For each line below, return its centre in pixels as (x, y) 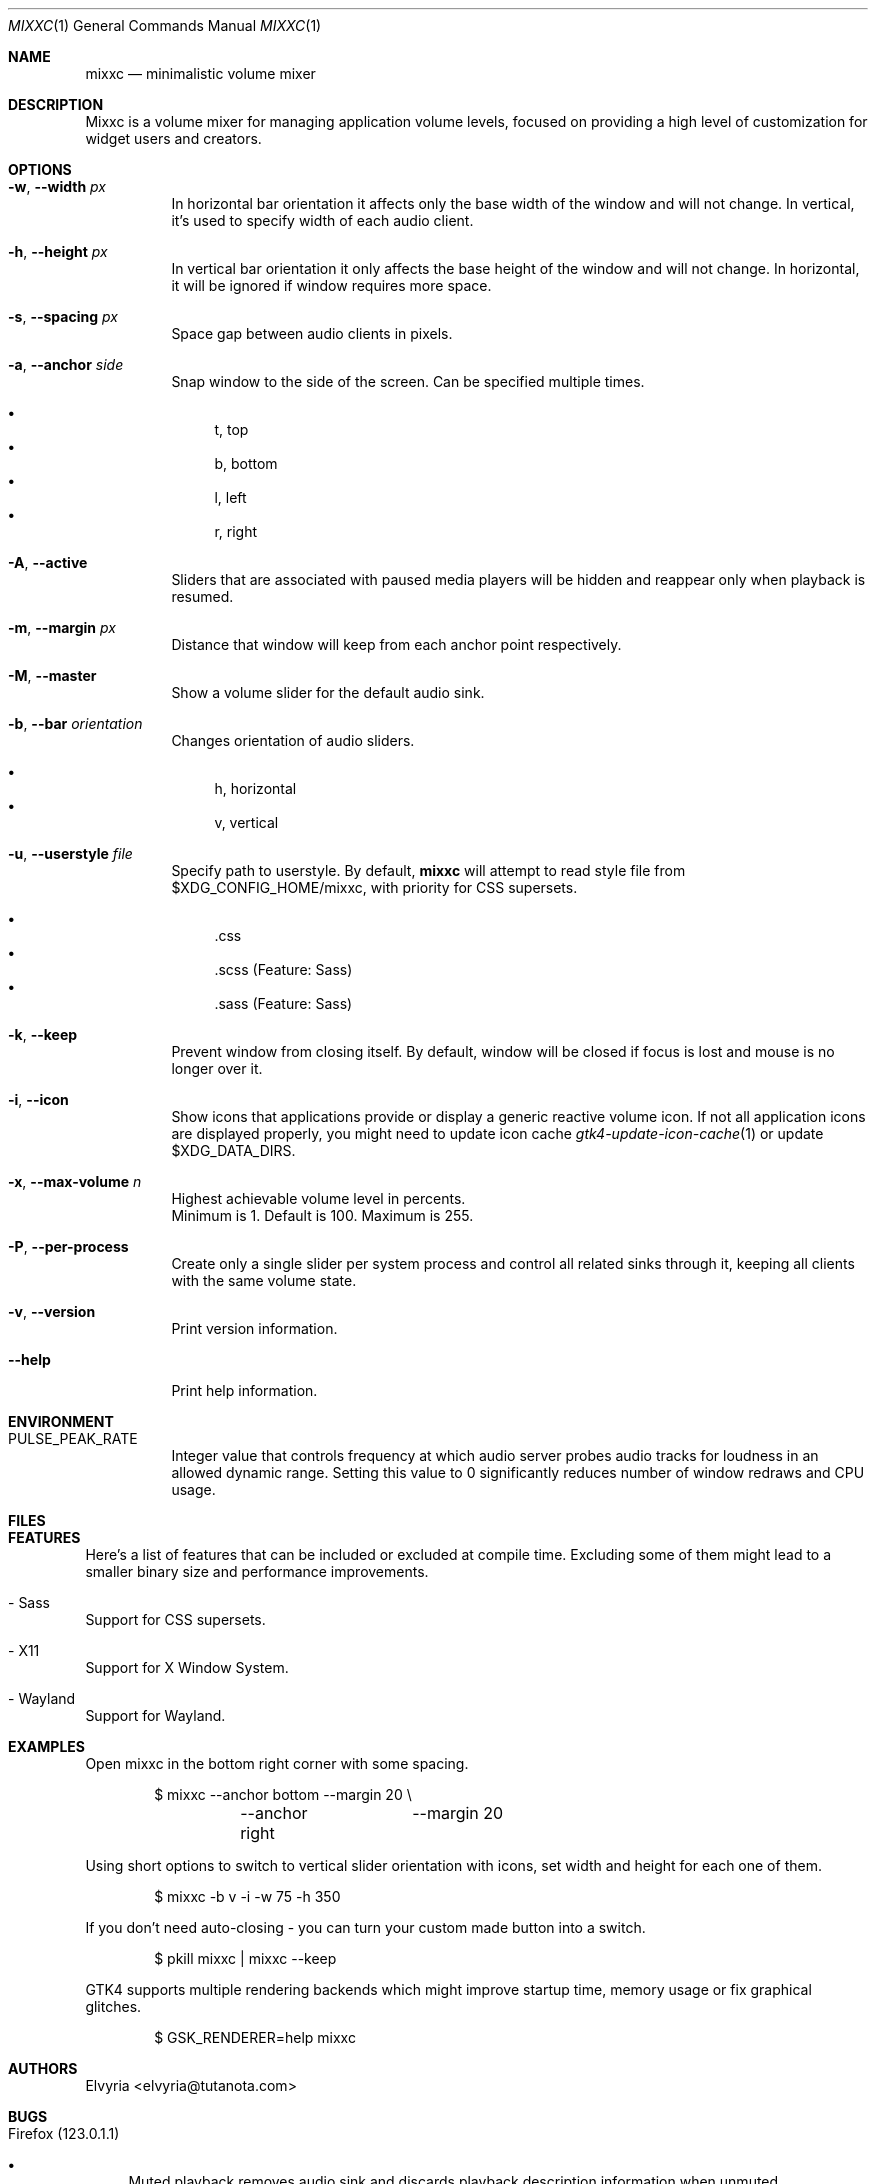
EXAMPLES (46, 1746)
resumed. (202, 596)
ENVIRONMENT (61, 1421)
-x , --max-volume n (75, 1181)
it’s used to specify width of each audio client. (322, 220)
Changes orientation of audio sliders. (293, 740)
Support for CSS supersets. (175, 1619)
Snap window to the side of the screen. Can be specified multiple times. (408, 381)
